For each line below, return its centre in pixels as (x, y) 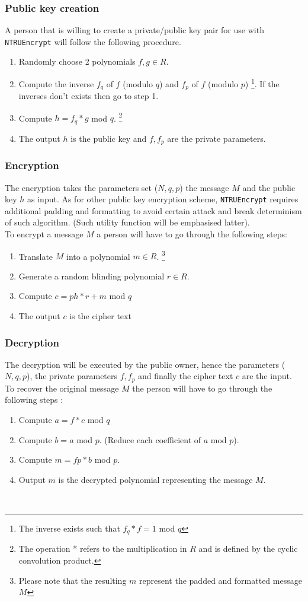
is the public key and (109, 138)
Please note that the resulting (73, 580)
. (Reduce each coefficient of (150, 439)
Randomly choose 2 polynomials (77, 61)
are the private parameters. (216, 138)
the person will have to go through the (202, 388)
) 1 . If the (262, 83)
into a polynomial (98, 256)
